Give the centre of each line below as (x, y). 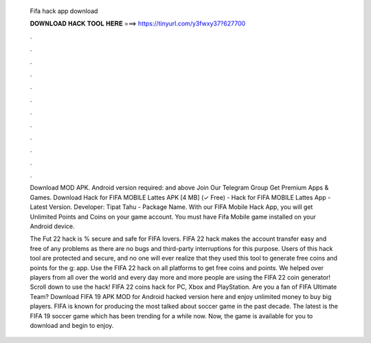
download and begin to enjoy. (72, 325)
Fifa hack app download (64, 11)
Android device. (52, 226)
